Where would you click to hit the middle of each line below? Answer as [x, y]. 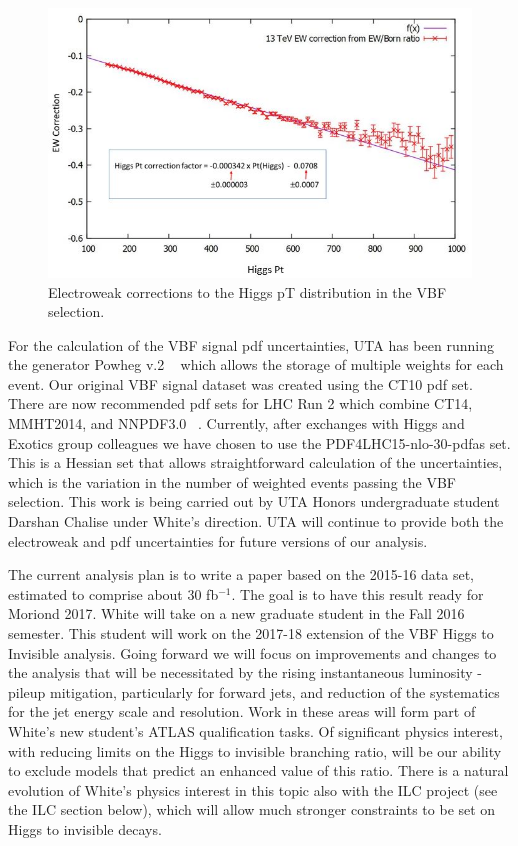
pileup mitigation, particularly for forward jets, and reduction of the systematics [254, 691]
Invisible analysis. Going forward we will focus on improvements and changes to [252, 652]
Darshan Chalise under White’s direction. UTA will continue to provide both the [256, 521]
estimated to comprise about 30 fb [113, 593]
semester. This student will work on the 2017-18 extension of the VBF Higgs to [251, 633]
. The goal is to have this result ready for [357, 593]
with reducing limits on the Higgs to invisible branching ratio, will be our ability [255, 750]
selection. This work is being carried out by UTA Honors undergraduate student [254, 501]
